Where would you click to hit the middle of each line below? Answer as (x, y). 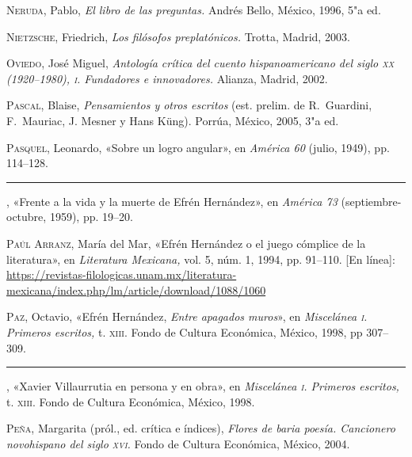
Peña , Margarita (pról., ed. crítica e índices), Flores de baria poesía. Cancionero (201, 428)
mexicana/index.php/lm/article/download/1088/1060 (136, 289)
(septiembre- (371, 201)
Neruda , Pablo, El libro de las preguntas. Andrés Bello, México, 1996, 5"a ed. (194, 10)
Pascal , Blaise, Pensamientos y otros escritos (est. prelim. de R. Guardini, (189, 105)
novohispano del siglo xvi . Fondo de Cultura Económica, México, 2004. (178, 443)
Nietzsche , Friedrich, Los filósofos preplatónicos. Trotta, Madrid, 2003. (178, 36)
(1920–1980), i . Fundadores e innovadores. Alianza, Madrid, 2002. (167, 78)
